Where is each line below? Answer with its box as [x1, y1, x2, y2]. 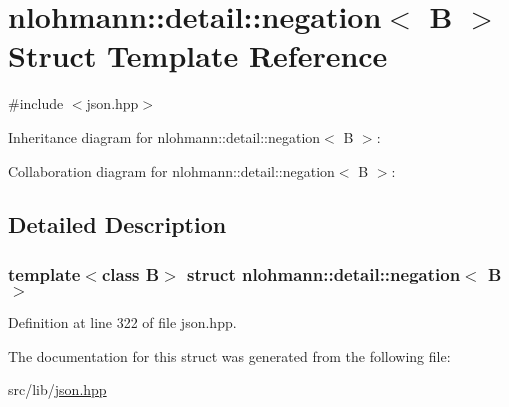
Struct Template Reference [8, 35, 388, 76]
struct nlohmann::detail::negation [187, 261, 461, 286]
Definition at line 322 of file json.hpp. [8, 312, 237, 333]
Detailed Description [8, 209, 227, 240]
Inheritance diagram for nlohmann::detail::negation [8, 126, 321, 147]
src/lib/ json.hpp [8, 379, 107, 400]
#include [8, 93, 64, 114]
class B [101, 261, 160, 286]
